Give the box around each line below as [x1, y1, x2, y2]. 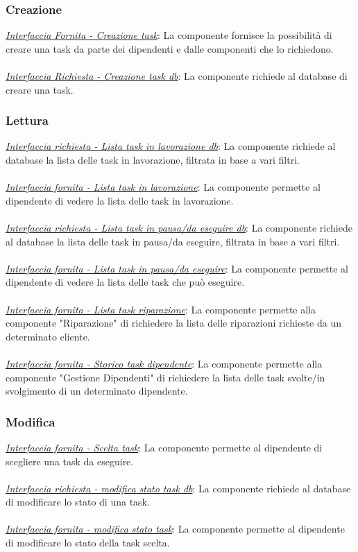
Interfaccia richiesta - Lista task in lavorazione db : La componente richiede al [6, 139, 336, 153]
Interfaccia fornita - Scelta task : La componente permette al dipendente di [6, 440, 323, 454]
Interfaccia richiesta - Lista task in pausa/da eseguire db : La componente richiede [6, 220, 352, 234]
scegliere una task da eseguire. [6, 454, 134, 468]
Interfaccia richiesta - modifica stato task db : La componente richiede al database [6, 481, 351, 495]
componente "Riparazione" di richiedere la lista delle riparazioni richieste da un [6, 316, 341, 330]
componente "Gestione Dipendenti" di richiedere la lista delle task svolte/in [6, 370, 325, 384]
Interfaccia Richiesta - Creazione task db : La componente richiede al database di [6, 69, 348, 83]
